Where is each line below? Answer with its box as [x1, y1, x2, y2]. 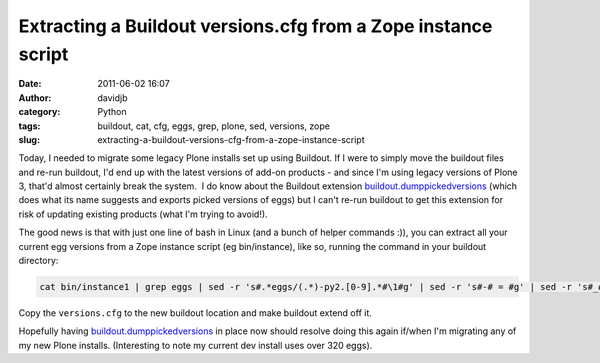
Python [97, 106, 127, 118]
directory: [18, 255, 59, 267]
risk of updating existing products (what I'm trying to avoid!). [18, 208, 269, 220]
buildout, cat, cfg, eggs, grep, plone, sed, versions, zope [97, 120, 330, 132]
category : [18, 106, 61, 118]
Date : [18, 78, 42, 90]
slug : [18, 133, 40, 145]
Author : [18, 91, 52, 104]
